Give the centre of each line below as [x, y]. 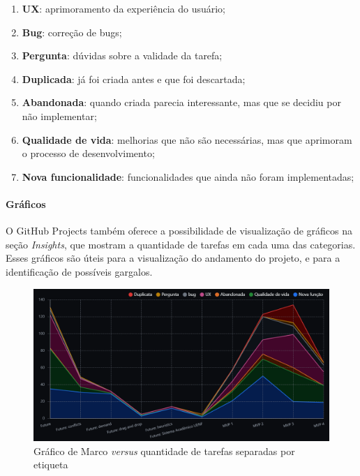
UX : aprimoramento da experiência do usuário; [124, 8]
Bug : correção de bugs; [72, 32]
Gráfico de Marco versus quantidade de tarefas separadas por [164, 451]
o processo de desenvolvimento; [88, 153]
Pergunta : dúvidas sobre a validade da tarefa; [122, 55]
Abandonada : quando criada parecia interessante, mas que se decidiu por [181, 102]
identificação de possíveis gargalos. [79, 271]
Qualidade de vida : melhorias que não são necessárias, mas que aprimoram [187, 139]
